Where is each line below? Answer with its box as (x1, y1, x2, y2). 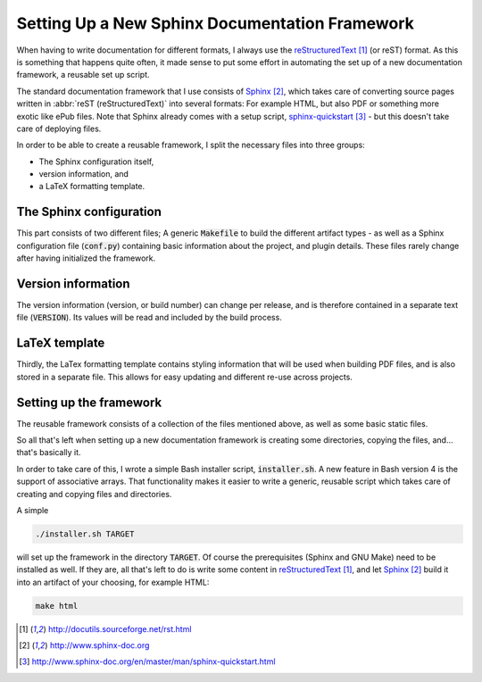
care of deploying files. (16, 123, 102, 134)
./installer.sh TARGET (35, 528, 135, 539)
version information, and (38, 169, 129, 179)
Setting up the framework (16, 395, 162, 410)
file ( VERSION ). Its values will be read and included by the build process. (16, 312, 283, 323)
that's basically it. (16, 447, 81, 458)
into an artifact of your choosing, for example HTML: (16, 577, 210, 587)
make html (35, 601, 79, 611)
